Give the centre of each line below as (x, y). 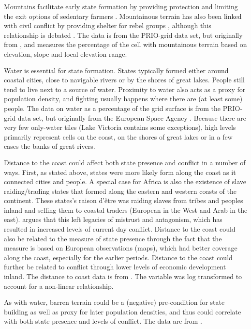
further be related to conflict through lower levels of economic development (115, 267)
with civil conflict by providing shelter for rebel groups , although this (108, 25)
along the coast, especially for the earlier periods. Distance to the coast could (118, 257)
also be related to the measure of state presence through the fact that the (113, 238)
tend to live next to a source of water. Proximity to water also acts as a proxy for (125, 89)
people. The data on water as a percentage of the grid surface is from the (112, 108)
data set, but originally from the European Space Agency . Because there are (132, 117)
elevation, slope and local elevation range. (66, 54)
